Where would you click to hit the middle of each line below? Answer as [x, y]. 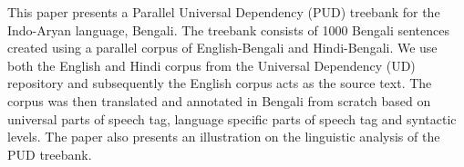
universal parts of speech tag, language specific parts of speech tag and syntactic [232, 118]
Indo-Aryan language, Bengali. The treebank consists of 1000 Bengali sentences [228, 29]
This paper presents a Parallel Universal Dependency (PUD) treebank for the [224, 12]
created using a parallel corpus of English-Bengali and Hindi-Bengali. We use [222, 48]
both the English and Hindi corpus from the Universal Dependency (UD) [211, 65]
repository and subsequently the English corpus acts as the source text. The [220, 83]
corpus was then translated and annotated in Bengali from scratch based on [219, 100]
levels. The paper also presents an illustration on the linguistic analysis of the [224, 137]
